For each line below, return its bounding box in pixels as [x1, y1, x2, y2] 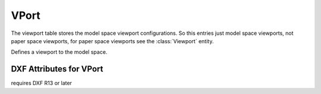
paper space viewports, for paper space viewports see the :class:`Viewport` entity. [11, 37, 214, 44]
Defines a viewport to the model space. [11, 48, 108, 56]
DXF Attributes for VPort [11, 64, 103, 74]
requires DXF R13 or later [11, 80, 73, 87]
